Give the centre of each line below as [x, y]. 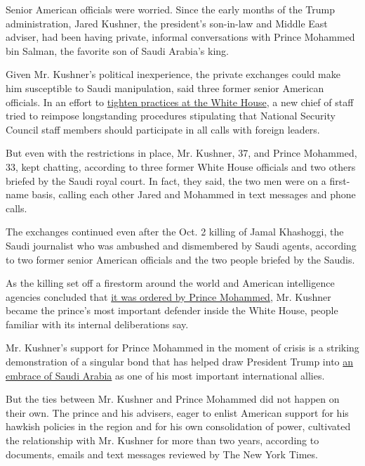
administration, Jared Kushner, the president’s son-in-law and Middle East [167, 23]
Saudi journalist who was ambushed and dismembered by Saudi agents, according [181, 245]
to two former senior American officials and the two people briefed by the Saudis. [180, 259]
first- [340, 180]
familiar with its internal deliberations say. [97, 324]
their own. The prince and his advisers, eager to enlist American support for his [177, 412]
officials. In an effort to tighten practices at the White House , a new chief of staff [180, 102]
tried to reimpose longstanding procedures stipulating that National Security [171, 116]
